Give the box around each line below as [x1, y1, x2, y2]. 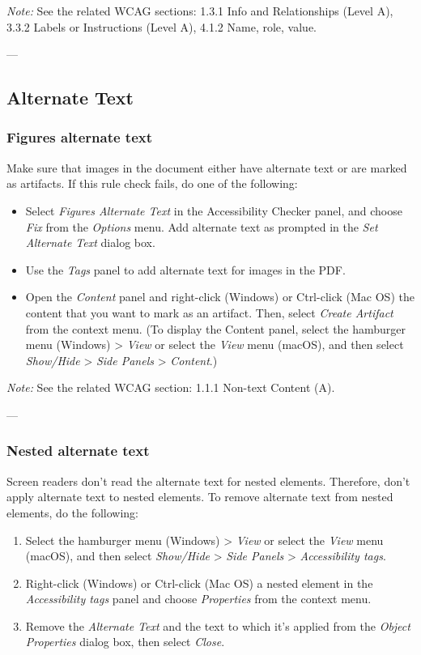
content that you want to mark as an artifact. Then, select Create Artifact [25, 304, 393, 321]
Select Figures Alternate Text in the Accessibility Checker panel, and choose [25, 202, 402, 219]
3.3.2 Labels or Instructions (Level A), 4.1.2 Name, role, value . [6, 18, 317, 35]
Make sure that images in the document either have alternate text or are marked [6, 159, 407, 176]
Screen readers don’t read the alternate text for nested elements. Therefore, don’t [6, 472, 410, 489]
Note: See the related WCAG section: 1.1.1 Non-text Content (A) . [6, 379, 335, 396]
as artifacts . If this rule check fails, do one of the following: [6, 175, 298, 192]
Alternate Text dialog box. [25, 234, 155, 251]
